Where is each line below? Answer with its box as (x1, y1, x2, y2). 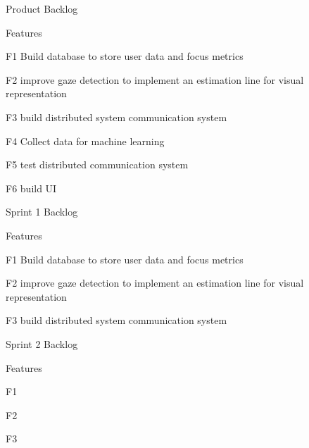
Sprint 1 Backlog (6, 204, 78, 219)
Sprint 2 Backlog (6, 336, 78, 351)
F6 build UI (6, 180, 57, 195)
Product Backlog (6, 1, 78, 15)
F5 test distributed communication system (6, 157, 189, 172)
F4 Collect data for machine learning (6, 133, 165, 148)
